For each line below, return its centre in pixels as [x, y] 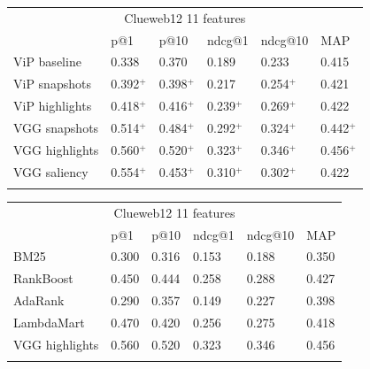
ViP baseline [47, 61]
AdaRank [39, 300]
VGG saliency [51, 171]
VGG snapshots [56, 127]
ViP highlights [53, 106]
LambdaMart [49, 322]
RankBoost [43, 278]
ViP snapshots [52, 84]
